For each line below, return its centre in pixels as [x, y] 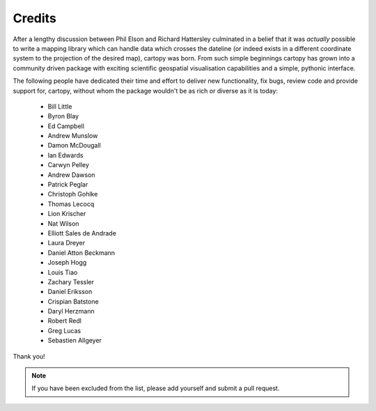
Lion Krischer [67, 214]
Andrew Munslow [73, 136]
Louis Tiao [63, 272]
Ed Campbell [66, 126]
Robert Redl [64, 321]
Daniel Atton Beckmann [81, 253]
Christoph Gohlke [73, 194]
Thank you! [29, 356]
